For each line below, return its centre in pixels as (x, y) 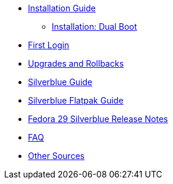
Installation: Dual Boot (95, 26)
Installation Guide (62, 8)
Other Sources (56, 156)
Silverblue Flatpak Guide (76, 100)
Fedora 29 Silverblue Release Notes (98, 119)
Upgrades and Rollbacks (76, 63)
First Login (49, 45)
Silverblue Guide (60, 82)
